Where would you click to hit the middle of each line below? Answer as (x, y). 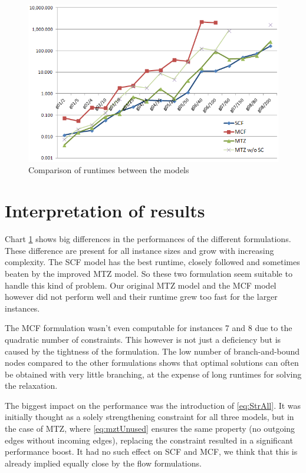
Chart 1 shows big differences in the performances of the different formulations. (148, 239)
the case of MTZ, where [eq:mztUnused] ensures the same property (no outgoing (150, 429)
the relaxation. (31, 386)
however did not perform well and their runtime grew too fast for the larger (141, 297)
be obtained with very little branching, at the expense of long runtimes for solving (153, 374)
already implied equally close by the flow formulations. (103, 463)
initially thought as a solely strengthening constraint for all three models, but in (149, 417)
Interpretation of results (105, 211)
